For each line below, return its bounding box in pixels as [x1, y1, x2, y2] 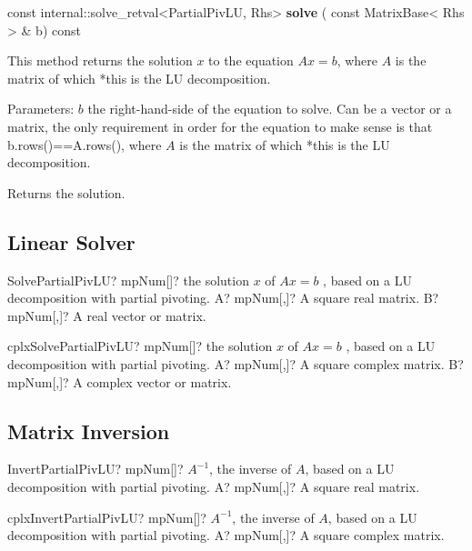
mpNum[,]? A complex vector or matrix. [7, 372, 232, 391]
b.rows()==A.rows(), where [7, 135, 162, 154]
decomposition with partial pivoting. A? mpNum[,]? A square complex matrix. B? [7, 354, 464, 373]
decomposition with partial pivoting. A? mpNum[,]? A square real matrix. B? [7, 288, 439, 307]
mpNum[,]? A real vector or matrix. [7, 306, 206, 325]
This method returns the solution [7, 51, 193, 70]
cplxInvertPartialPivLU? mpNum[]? [7, 507, 206, 526]
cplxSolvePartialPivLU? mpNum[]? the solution [7, 336, 273, 356]
